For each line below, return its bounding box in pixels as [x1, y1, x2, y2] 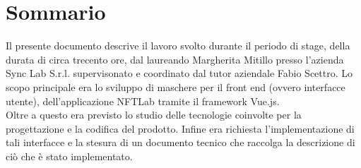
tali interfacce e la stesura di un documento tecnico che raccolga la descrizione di [6, 135, 355, 150]
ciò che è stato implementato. [6, 148, 133, 163]
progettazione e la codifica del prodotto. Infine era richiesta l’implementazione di [6, 121, 355, 136]
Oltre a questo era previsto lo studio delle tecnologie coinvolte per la [6, 107, 302, 122]
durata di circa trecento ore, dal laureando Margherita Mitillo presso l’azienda [6, 52, 344, 66]
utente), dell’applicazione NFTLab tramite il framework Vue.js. [6, 93, 280, 108]
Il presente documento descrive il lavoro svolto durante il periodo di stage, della [6, 38, 350, 53]
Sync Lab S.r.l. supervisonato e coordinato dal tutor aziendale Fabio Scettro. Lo [6, 66, 353, 80]
